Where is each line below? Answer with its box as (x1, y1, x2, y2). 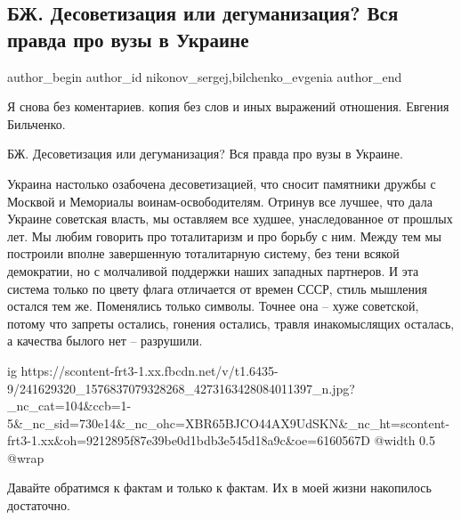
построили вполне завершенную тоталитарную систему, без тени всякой (7, 244, 400, 263)
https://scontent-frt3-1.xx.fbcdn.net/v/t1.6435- (20, 361, 279, 379)
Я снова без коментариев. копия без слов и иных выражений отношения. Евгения (7, 97, 449, 116)
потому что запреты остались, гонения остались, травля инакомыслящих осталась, (7, 313, 455, 332)
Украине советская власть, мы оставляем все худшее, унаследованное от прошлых (7, 209, 453, 228)
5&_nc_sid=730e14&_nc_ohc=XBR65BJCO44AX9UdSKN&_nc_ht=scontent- (7, 413, 450, 432)
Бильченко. (7, 114, 66, 133)
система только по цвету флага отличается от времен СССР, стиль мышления (7, 279, 427, 297)
